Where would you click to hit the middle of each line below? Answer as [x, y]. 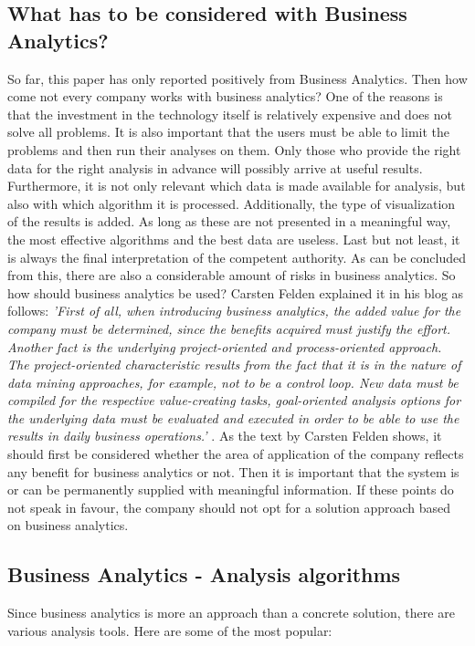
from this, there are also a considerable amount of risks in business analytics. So [232, 275]
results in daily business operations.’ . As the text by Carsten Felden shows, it [225, 436]
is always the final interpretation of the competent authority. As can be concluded [237, 257]
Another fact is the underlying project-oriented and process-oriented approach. [225, 346]
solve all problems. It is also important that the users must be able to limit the [229, 132]
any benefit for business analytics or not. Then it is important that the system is [233, 471]
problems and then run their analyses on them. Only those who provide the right [234, 149]
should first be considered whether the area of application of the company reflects [236, 454]
